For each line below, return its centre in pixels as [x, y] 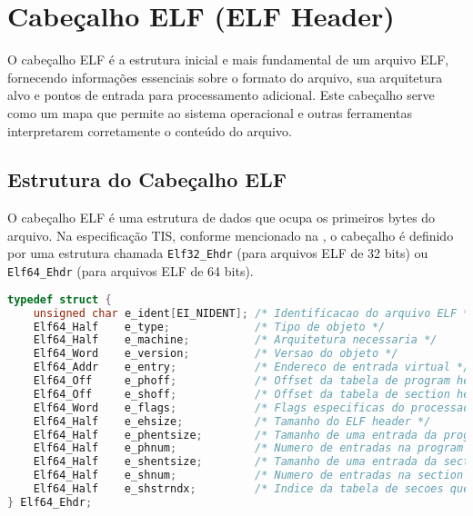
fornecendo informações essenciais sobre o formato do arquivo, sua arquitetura [225, 77]
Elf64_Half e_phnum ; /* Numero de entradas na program [248, 448]
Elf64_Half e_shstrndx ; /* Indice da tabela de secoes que [252, 489]
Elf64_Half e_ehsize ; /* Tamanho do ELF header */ [232, 421]
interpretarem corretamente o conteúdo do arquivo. [150, 130]
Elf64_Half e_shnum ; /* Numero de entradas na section [248, 476]
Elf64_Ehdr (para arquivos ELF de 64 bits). [131, 271]
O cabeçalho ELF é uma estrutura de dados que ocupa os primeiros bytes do [221, 218]
